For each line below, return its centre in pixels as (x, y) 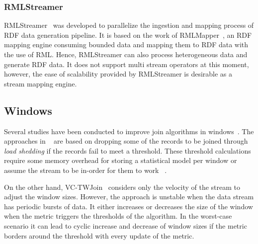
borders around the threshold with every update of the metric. (99, 235)
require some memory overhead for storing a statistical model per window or (121, 160)
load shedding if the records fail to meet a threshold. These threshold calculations (128, 150)
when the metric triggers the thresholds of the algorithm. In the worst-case (118, 216)
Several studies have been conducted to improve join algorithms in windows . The (129, 131)
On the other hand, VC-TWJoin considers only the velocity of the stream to (122, 187)
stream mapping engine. (41, 83)
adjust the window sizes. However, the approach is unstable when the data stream (129, 197)
